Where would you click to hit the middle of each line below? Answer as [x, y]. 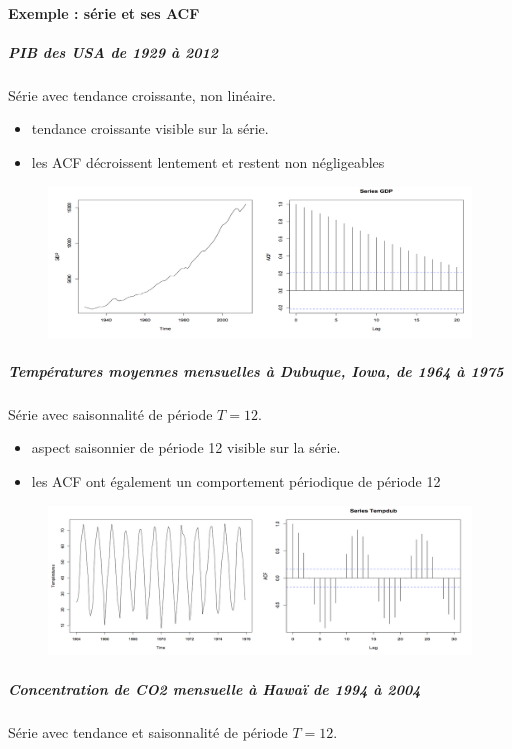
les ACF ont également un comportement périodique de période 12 [236, 481]
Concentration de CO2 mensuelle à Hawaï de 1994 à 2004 [214, 688]
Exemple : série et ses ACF [104, 12]
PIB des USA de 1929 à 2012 [113, 51]
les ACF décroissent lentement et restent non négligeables [208, 161]
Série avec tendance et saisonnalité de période [148, 731]
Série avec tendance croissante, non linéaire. [142, 94]
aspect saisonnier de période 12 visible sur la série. [186, 447]
